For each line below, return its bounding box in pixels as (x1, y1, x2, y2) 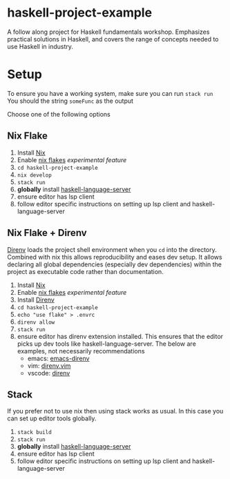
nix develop (17, 171, 52, 179)
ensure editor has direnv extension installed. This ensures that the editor (17, 332, 223, 340)
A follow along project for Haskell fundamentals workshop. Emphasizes (7, 28, 210, 36)
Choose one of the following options (7, 110, 111, 118)
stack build (17, 429, 52, 436)
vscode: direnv (27, 369, 70, 377)
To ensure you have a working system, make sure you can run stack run (7, 89, 213, 97)
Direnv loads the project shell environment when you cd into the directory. (7, 245, 217, 253)
